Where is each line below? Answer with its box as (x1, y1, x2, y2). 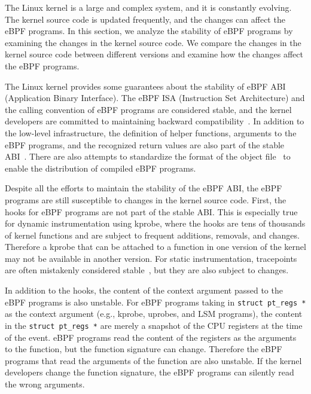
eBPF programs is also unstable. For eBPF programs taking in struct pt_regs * (5, 295, 306, 308)
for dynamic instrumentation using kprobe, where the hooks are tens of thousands (5, 217, 306, 230)
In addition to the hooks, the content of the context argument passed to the (5, 284, 283, 297)
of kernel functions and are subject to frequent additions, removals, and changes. (5, 228, 300, 241)
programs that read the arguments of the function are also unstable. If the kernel (5, 354, 302, 366)
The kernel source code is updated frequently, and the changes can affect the (5, 13, 285, 25)
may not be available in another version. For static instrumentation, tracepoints (5, 252, 297, 264)
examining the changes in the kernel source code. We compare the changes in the (5, 36, 301, 48)
